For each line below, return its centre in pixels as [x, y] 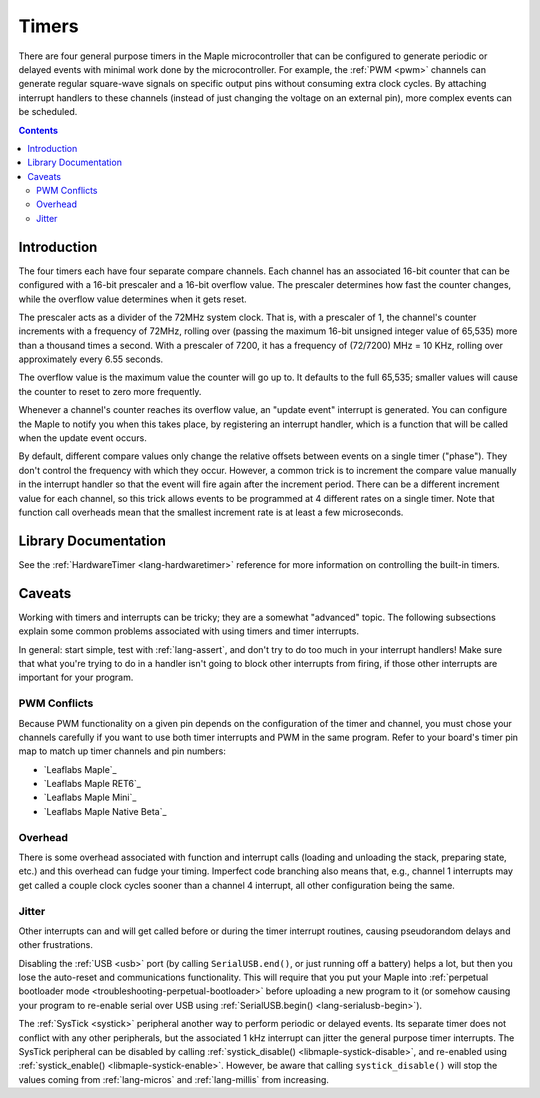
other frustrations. [56, 945]
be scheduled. [48, 112]
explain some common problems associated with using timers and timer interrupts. [189, 631]
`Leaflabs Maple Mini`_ [90, 797]
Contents [38, 130]
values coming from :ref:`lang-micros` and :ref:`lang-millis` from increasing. [174, 1079]
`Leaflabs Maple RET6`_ [92, 784]
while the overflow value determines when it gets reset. [132, 299]
